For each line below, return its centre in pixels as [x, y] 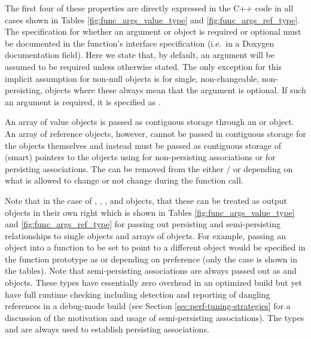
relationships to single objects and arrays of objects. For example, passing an [145, 235]
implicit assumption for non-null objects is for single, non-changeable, [132, 78]
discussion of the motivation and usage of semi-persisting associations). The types [155, 317]
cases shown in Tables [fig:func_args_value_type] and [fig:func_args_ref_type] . [152, 19]
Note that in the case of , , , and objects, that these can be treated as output [146, 200]
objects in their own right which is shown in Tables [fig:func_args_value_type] [150, 212]
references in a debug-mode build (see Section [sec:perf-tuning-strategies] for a [148, 306]
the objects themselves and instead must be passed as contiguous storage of [143, 145]
